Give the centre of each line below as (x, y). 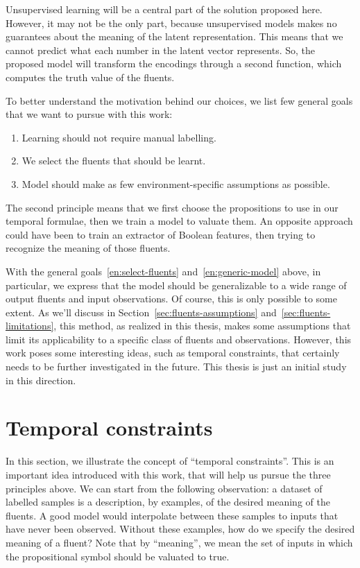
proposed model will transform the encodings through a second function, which (174, 63)
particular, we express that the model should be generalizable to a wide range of (176, 285)
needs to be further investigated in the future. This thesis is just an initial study (176, 367)
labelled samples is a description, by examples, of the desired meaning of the (168, 502)
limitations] (30, 326)
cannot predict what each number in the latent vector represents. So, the (160, 50)
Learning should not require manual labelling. (119, 137)
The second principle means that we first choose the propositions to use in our (172, 207)
